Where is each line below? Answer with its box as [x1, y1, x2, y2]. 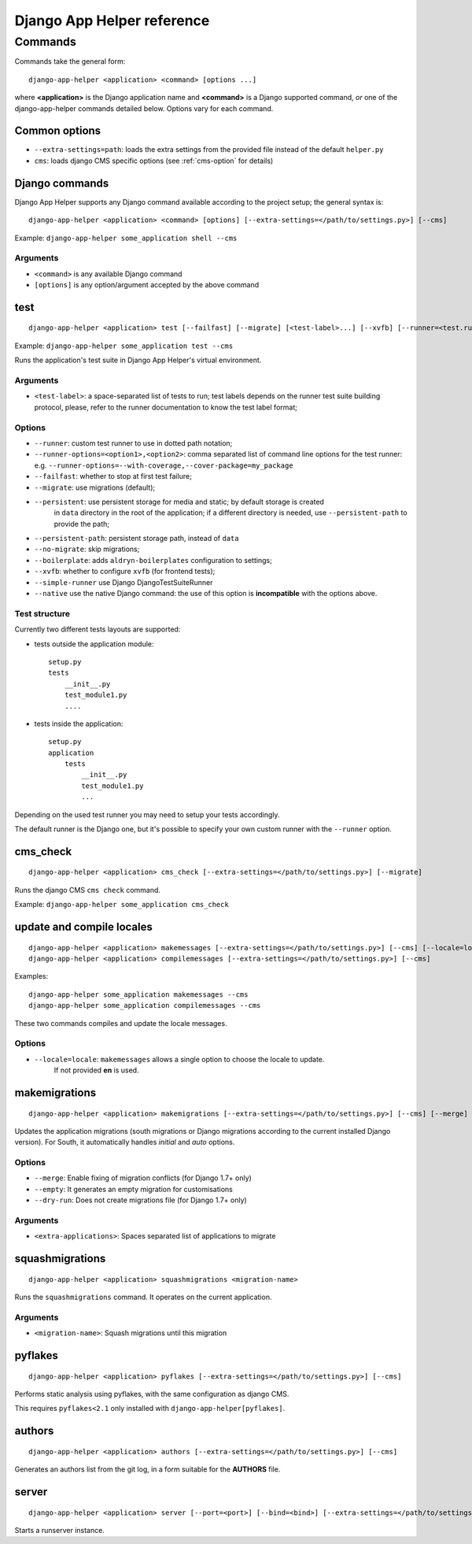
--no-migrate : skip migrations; [34, 544, 140, 554]
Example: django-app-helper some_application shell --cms [14, 233, 238, 243]
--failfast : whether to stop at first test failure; [34, 472, 192, 481]
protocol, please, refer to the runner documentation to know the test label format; [34, 402, 298, 412]
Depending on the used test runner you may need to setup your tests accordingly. [14, 809, 280, 819]
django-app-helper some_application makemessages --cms [28, 990, 249, 999]
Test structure [14, 608, 71, 619]
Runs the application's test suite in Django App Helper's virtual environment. [14, 355, 262, 365]
